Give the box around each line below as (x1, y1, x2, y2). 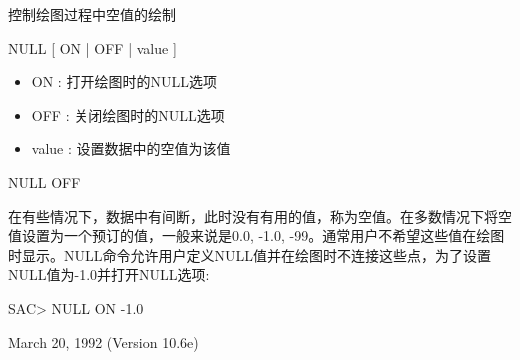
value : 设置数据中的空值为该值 (31, 138, 231, 159)
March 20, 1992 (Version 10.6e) (8, 331, 199, 352)
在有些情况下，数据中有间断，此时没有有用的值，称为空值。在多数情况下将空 (8, 205, 512, 226)
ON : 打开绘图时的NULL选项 (31, 71, 217, 92)
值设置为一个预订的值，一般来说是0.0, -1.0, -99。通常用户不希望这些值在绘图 (8, 225, 505, 246)
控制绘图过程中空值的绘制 (8, 4, 176, 24)
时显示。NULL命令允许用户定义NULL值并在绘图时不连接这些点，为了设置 (8, 244, 491, 265)
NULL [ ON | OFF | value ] (8, 37, 177, 58)
